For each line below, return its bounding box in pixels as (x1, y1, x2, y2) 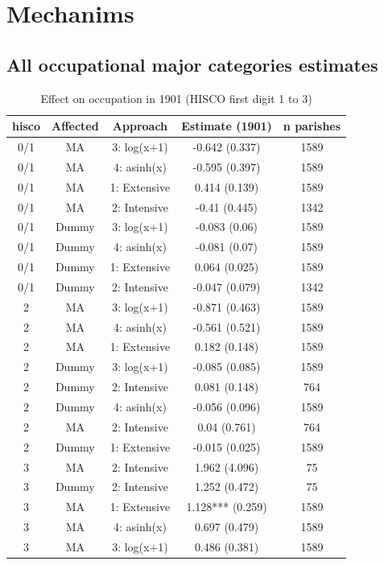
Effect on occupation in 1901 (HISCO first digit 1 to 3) (40, 89, 312, 106)
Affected (51, 118, 99, 134)
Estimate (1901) (181, 118, 272, 134)
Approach (112, 118, 168, 134)
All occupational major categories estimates (6, 52, 378, 76)
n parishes (283, 118, 341, 134)
